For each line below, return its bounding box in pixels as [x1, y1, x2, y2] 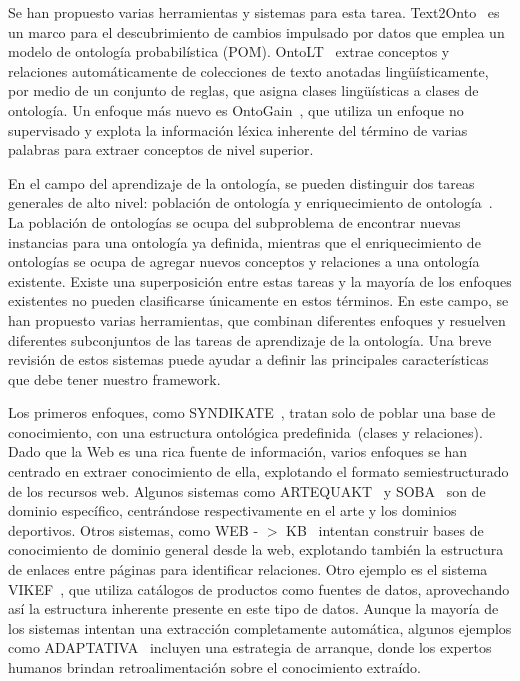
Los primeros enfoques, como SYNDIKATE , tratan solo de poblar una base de [8, 402, 496, 423]
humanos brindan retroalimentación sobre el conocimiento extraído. [8, 657, 421, 677]
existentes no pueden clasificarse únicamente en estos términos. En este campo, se [8, 290, 509, 311]
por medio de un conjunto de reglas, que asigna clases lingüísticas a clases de [8, 80, 479, 101]
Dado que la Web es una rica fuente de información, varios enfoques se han [8, 441, 468, 462]
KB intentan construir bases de [286, 519, 484, 540]
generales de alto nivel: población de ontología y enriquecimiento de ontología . [8, 192, 493, 213]
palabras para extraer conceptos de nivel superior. [8, 139, 314, 160]
